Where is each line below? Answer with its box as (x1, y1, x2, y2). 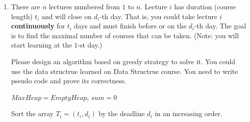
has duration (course (174, 1, 236, 11)
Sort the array (11, 108, 54, 119)
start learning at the (11, 40, 72, 50)
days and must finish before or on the (74, 21, 187, 31)
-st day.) (77, 40, 102, 50)
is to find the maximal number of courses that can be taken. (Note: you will (11, 30, 239, 40)
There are (11, 1, 40, 11)
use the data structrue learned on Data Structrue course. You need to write (11, 66, 238, 76)
